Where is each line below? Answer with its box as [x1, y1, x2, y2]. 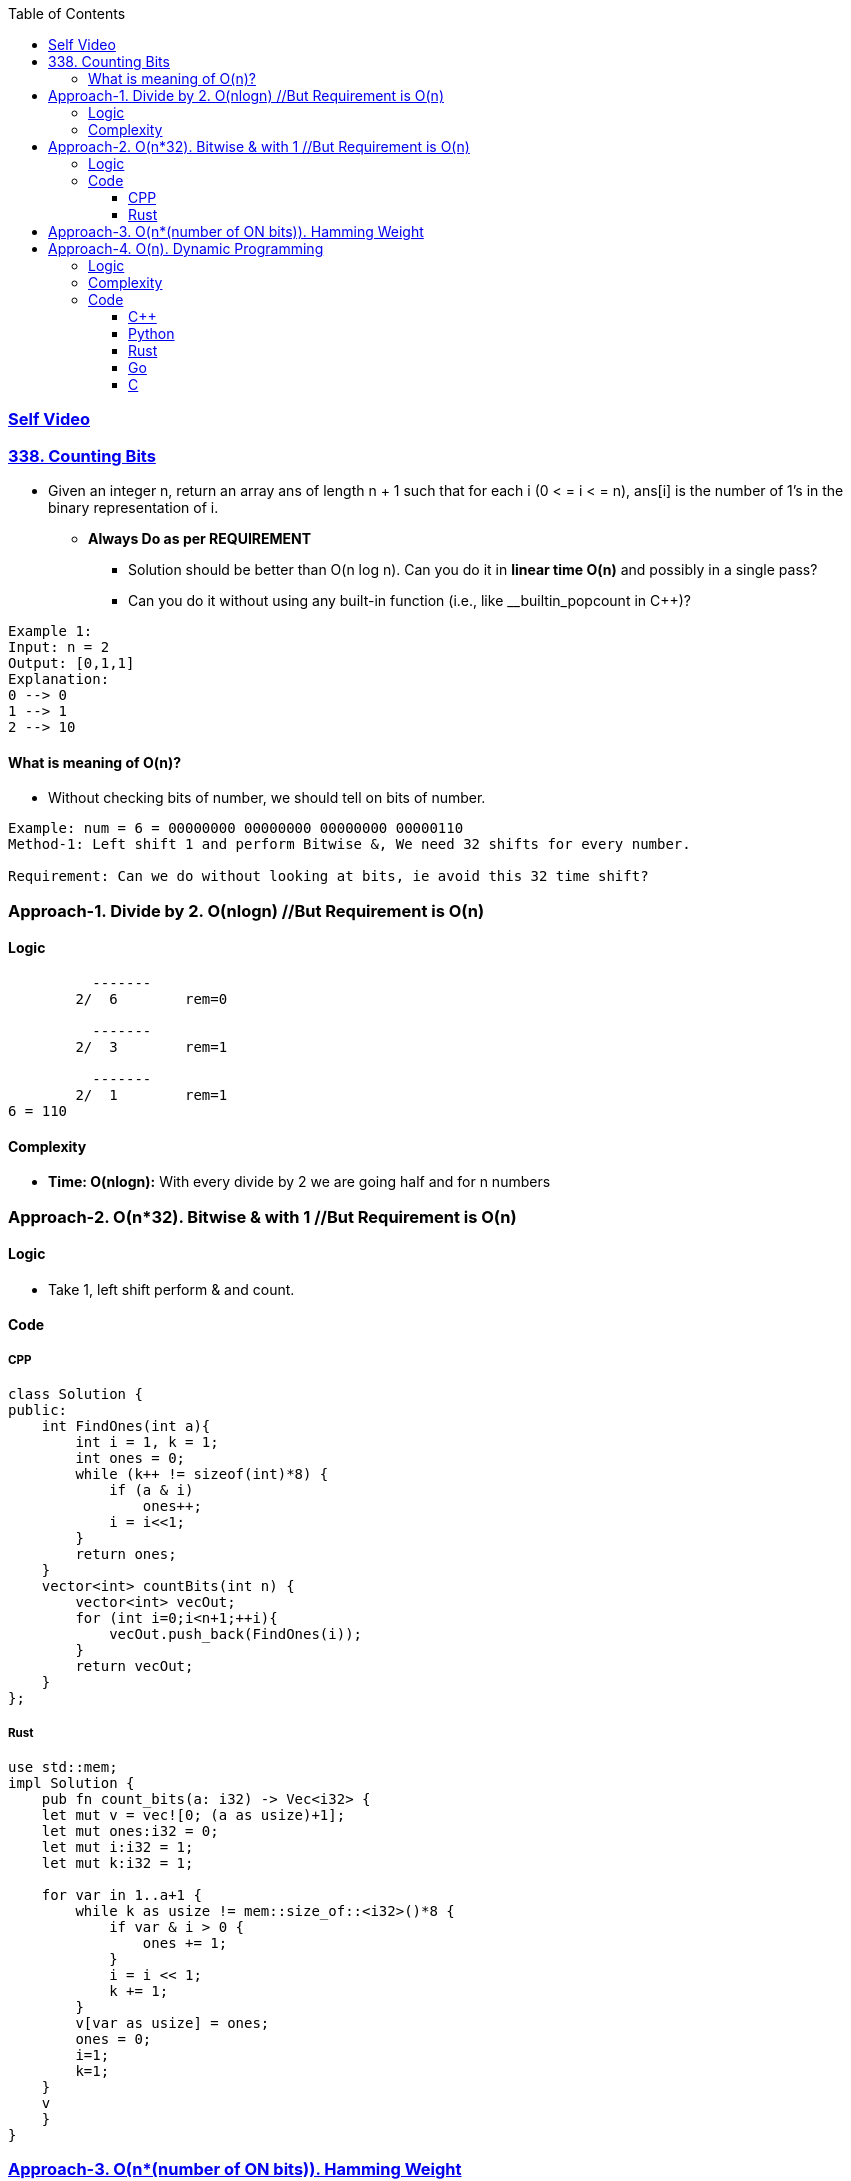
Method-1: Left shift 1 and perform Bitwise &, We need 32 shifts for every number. [8, 836, 691, 853]
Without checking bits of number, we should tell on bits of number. [48, 789, 486, 807]
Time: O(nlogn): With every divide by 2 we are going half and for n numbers [48, 1173, 551, 1191]
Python [128, 325, 175, 342]
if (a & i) [109, 1482, 194, 1499]
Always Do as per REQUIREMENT [88, 530, 312, 548]
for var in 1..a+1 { [41, 1886, 202, 1903]
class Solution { [8, 1386, 143, 1403]
